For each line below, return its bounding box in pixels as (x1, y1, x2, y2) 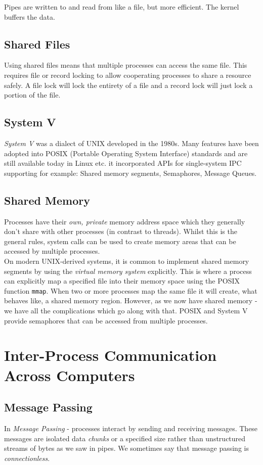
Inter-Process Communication (4, 345, 217, 365)
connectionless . (4, 452, 50, 463)
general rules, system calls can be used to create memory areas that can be (4, 236, 236, 246)
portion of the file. (4, 89, 61, 100)
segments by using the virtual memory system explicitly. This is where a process (4, 265, 252, 276)
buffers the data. (4, 11, 55, 22)
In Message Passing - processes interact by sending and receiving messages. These (4, 423, 258, 433)
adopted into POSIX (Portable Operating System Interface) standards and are (4, 148, 248, 158)
